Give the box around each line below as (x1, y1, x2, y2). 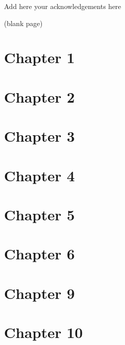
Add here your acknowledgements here (4, 1, 122, 11)
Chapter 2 (4, 86, 75, 107)
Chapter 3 (4, 126, 75, 146)
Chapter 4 (4, 165, 75, 185)
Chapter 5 (4, 204, 75, 224)
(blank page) (4, 18, 43, 28)
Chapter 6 (4, 243, 75, 264)
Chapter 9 (4, 282, 75, 303)
